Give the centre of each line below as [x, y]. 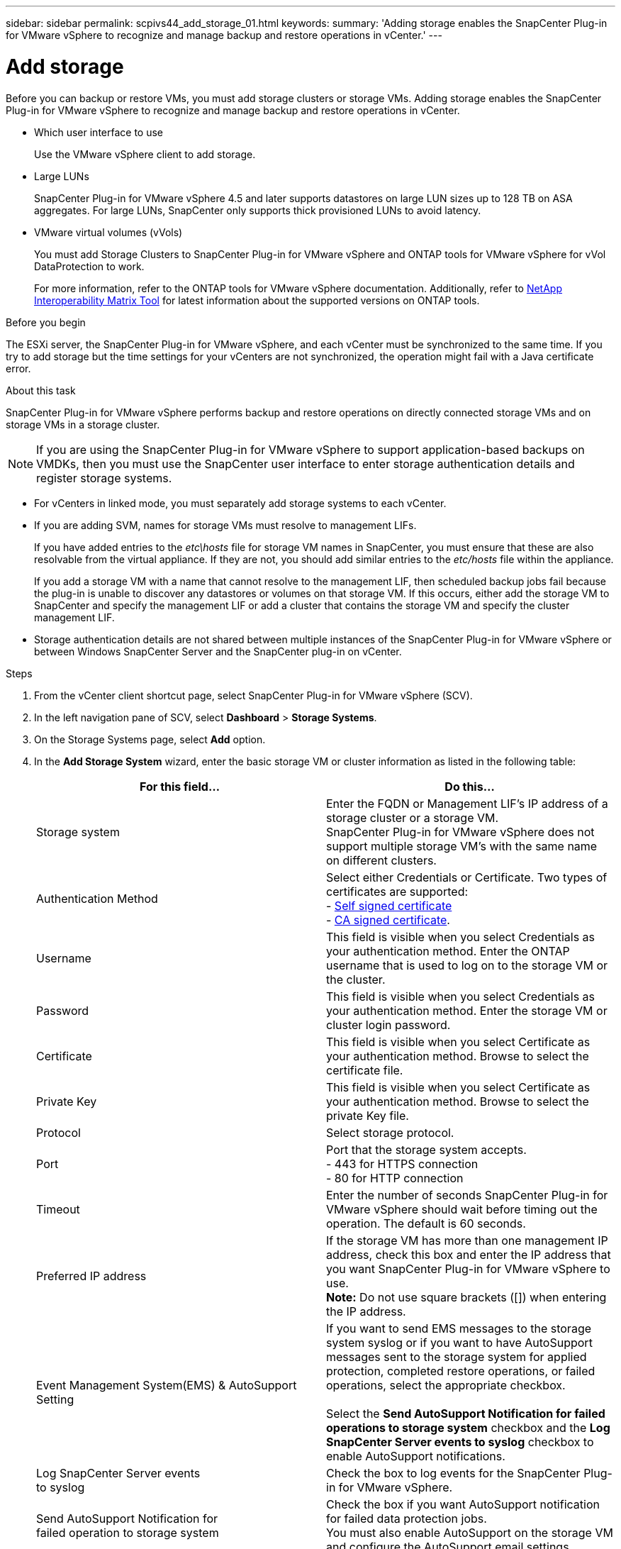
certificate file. [365, 1070]
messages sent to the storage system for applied [457, 1356]
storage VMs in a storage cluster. [83, 424]
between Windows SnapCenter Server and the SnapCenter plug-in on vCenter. [218, 651]
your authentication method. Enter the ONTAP [448, 951]
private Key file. [368, 1115]
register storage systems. [104, 478]
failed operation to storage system [128, 1532]
